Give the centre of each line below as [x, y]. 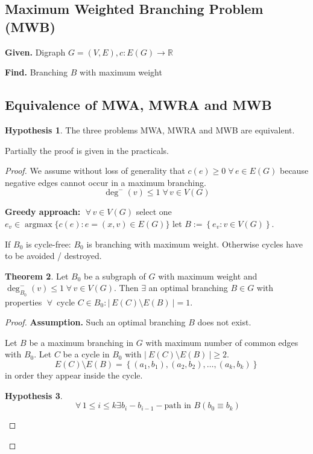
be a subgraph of [115, 276]
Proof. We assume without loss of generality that [95, 171]
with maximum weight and [208, 276]
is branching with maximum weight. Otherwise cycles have [194, 244]
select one [154, 212]
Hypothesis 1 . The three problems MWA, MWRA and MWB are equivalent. [150, 129]
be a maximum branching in [81, 342]
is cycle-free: [48, 244]
